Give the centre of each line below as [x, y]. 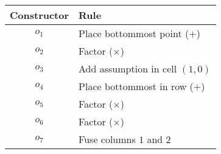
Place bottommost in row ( [136, 86]
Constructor [40, 15]
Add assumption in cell [128, 68]
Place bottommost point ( [134, 33]
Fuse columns [107, 139]
